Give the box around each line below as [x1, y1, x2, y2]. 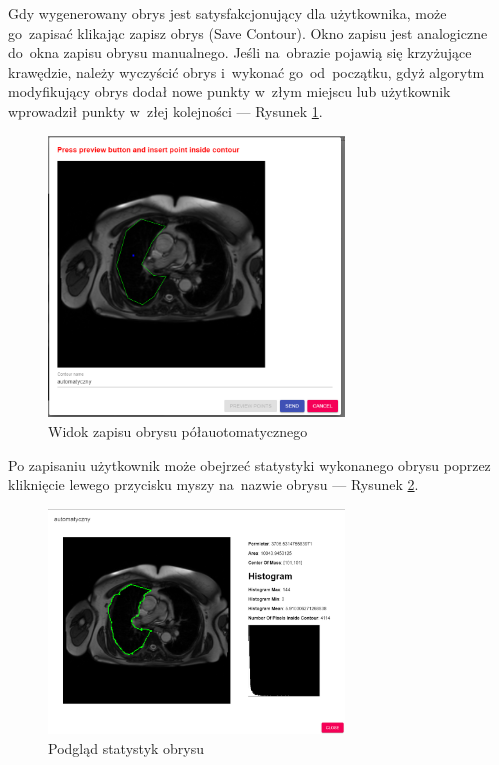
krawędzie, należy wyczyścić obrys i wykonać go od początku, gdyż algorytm [8, 61, 485, 82]
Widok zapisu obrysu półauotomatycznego [48, 421, 308, 442]
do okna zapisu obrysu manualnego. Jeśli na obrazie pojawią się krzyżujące [8, 42, 472, 63]
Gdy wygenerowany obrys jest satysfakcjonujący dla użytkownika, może [8, 3, 447, 23]
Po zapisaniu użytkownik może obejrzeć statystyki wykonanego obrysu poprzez [8, 454, 491, 475]
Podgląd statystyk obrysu [48, 737, 205, 758]
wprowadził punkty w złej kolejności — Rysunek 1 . [8, 100, 323, 121]
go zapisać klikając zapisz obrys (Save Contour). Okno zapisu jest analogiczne [8, 22, 488, 43]
